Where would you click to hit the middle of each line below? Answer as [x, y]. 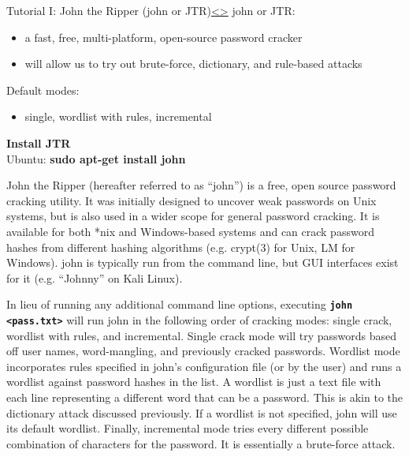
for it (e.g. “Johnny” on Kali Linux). [95, 277]
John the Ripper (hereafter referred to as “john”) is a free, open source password [201, 185]
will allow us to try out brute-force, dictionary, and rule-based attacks [193, 64]
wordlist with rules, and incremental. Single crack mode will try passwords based [201, 335]
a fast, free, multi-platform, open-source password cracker [164, 37]
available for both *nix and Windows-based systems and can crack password [190, 231]
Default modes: [43, 90]
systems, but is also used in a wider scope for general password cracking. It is [193, 216]
